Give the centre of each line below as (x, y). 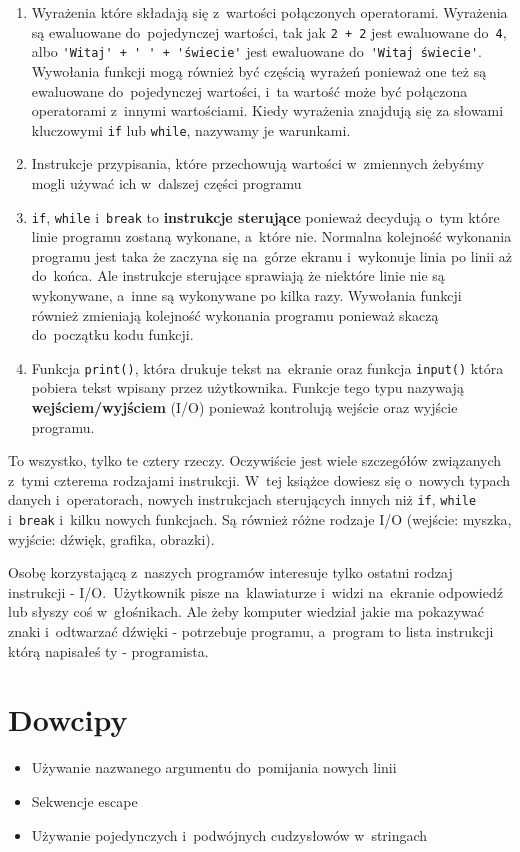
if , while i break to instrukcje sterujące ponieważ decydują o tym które (265, 216)
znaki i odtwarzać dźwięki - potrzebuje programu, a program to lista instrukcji (251, 631)
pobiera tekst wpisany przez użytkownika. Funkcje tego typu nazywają (247, 387)
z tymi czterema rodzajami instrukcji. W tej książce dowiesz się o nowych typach (259, 479)
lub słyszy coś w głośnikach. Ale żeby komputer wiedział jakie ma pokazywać (246, 611)
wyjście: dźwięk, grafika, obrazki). (111, 538)
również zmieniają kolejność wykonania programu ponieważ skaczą (235, 314)
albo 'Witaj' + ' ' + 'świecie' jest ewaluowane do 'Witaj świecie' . (256, 51)
